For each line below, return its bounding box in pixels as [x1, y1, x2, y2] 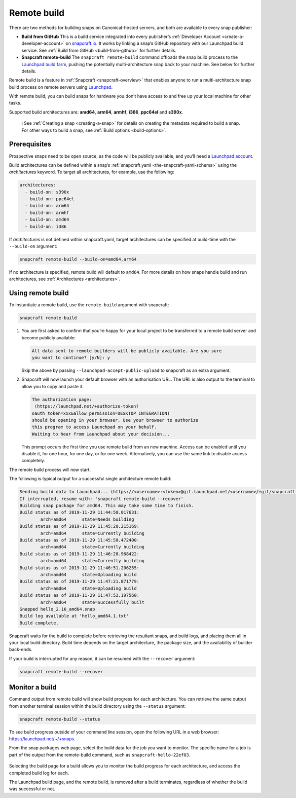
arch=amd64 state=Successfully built [40, 599, 145, 605]
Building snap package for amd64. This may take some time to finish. [19, 503, 194, 508]
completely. [21, 458, 45, 464]
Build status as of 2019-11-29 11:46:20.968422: [19, 551, 140, 557]
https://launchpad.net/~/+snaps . [9, 736, 75, 742]
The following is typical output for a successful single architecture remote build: [9, 476, 171, 482]
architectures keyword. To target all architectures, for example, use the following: [9, 169, 175, 175]
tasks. [9, 100, 22, 106]
